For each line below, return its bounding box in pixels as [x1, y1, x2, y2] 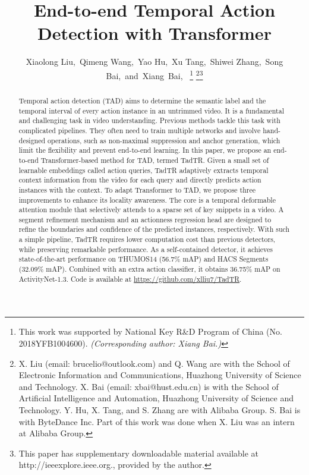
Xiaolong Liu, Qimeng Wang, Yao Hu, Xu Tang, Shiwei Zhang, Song [26, 55, 283, 68]
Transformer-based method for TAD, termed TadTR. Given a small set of [40, 155, 269, 165]
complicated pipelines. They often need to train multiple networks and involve [18, 125, 261, 135]
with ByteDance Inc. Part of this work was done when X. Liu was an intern [18, 415, 295, 427]
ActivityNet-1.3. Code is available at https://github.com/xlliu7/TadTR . [18, 273, 242, 284]
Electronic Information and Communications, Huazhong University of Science [18, 369, 301, 381]
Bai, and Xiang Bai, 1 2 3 [106, 67, 203, 81]
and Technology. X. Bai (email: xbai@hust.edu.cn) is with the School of [18, 380, 279, 392]
